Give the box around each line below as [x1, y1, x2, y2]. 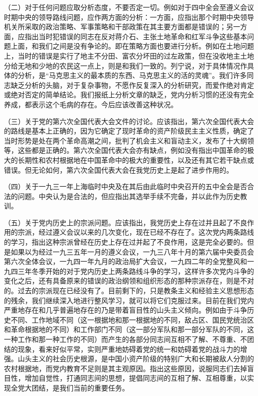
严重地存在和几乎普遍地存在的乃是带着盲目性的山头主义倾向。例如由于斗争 [4, 305, 247, 315]
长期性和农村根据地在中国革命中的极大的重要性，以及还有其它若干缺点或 [17, 154, 254, 165]
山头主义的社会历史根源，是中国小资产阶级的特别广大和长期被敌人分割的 [17, 353, 254, 364]
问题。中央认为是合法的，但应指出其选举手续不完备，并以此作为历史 [17, 191, 240, 201]
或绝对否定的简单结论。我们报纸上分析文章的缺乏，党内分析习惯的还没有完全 [4, 89, 254, 100]
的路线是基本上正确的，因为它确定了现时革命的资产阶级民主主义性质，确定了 [4, 126, 254, 136]
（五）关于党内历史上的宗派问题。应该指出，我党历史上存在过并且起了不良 [4, 217, 247, 227]
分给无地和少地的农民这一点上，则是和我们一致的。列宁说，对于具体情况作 [4, 60, 247, 70]
